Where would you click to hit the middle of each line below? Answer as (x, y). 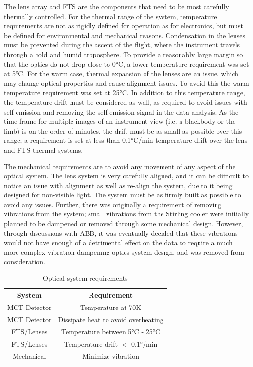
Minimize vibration (111, 356)
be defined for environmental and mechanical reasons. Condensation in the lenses (125, 35)
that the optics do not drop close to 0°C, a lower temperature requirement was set (126, 64)
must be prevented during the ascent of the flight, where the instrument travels (122, 45)
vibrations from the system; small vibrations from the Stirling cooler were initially (126, 214)
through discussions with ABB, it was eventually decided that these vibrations (121, 233)
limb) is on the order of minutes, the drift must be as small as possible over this (123, 130)
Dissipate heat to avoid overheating (111, 319)
